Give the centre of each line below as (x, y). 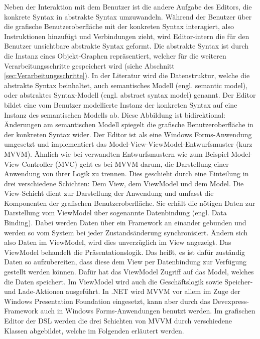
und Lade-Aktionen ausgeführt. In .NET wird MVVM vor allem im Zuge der (122, 291)
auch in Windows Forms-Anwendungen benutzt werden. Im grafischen (148, 311)
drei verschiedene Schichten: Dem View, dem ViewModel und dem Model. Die (124, 183)
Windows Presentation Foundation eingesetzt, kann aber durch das (107, 301)
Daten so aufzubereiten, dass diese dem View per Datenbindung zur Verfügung (125, 262)
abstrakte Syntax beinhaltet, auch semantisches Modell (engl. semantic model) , (126, 85)
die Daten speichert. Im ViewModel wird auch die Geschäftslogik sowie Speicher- (128, 281)
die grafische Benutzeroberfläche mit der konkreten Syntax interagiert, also (119, 26)
